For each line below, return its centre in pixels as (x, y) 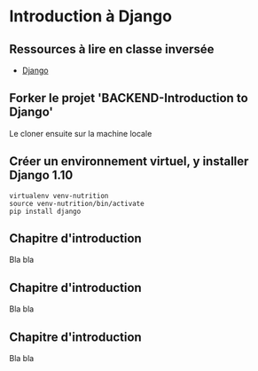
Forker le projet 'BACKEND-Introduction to (129, 98)
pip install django (45, 211)
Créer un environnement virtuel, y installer (129, 162)
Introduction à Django (91, 16)
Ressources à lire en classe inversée (112, 49)
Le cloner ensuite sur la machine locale (81, 133)
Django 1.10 (41, 175)
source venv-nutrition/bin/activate (77, 203)
